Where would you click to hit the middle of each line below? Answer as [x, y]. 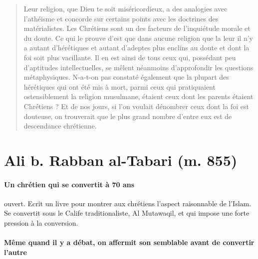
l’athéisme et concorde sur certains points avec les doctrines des [121, 18]
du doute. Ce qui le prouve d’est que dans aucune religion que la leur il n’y [138, 38]
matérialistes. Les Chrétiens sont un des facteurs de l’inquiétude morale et [137, 28]
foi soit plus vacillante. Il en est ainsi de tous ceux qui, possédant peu [130, 57]
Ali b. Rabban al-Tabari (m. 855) [121, 160]
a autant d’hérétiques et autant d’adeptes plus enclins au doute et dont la [136, 48]
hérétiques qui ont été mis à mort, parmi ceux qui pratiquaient [120, 86]
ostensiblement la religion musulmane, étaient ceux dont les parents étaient [138, 96]
